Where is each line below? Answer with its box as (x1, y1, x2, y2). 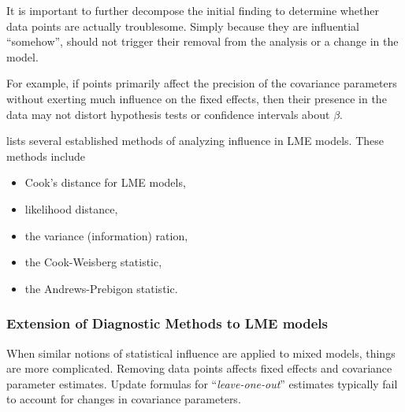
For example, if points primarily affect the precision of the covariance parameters (6, 75, 397, 91)
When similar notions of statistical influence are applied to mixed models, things (6, 344, 396, 361)
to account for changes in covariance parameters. (6, 391, 241, 407)
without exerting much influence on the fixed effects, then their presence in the (6, 90, 387, 106)
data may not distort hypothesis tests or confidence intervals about (6, 106, 330, 122)
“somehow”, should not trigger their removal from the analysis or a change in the (6, 33, 399, 50)
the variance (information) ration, (24, 227, 188, 243)
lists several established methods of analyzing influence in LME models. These (6, 132, 384, 149)
